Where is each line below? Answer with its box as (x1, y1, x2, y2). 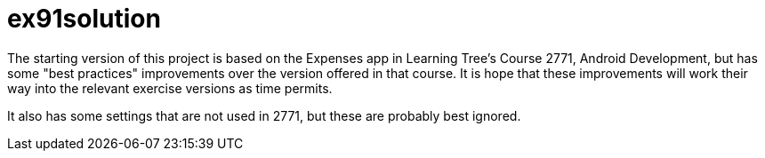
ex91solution (7, 4, 161, 34)
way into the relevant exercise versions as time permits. (7, 80, 333, 96)
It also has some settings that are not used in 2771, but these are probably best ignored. (7, 107, 521, 123)
